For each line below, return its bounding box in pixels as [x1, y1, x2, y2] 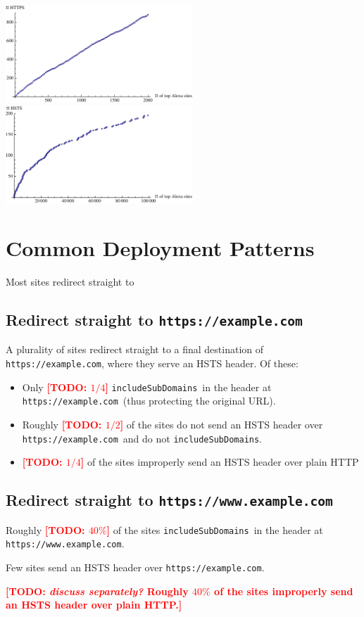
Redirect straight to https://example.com [6, 309, 303, 331]
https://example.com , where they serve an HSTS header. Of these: [6, 356, 299, 371]
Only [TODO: [22, 379, 87, 394]
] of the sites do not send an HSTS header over [120, 417, 323, 432]
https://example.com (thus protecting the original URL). [22, 393, 276, 408]
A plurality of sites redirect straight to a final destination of [6, 342, 264, 357]
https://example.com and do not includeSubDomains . [22, 431, 263, 445]
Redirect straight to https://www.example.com [6, 489, 333, 511]
